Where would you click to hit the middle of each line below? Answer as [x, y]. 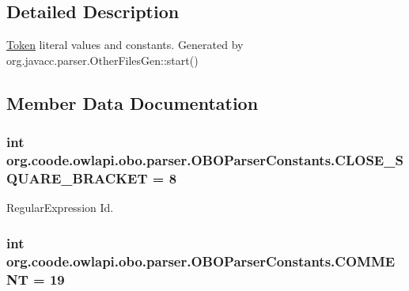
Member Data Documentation [133, 102]
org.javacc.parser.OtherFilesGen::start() [102, 60]
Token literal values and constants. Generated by [125, 45]
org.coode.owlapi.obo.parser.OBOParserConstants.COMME [201, 261]
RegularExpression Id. [60, 208]
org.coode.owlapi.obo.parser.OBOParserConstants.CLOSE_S [205, 160]
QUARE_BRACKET [77, 178]
